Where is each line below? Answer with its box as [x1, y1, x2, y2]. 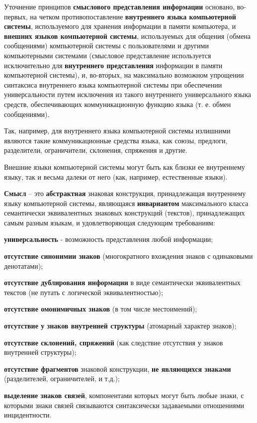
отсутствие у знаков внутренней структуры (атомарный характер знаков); [4, 320, 237, 331]
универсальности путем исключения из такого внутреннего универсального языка [4, 89, 251, 100]
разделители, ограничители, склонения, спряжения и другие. [4, 145, 187, 155]
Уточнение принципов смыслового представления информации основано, [4, 1, 235, 11]
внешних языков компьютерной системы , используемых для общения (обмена [4, 30, 251, 41]
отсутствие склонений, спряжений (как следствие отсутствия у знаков [4, 337, 223, 347]
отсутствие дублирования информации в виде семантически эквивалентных [4, 277, 241, 288]
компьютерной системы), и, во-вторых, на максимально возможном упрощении [4, 70, 244, 80]
